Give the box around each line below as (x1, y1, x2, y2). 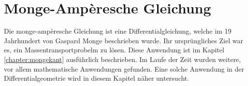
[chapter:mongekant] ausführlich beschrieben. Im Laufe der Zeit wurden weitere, (4, 54, 241, 64)
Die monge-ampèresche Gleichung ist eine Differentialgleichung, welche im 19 (4, 26, 232, 36)
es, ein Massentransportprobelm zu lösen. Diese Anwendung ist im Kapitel (4, 45, 224, 55)
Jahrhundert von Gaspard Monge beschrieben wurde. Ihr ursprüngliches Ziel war (4, 35, 243, 45)
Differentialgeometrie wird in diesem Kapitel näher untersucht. (4, 73, 190, 83)
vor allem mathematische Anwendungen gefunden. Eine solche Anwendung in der (4, 63, 245, 74)
